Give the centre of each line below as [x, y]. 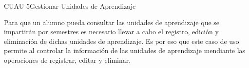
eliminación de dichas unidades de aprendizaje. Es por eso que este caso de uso [122, 41]
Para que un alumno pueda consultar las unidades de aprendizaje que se [112, 22]
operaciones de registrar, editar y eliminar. [67, 60]
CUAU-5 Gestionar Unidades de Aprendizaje [70, 6]
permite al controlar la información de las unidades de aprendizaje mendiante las [125, 50]
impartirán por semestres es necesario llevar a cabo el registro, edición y [111, 32]
